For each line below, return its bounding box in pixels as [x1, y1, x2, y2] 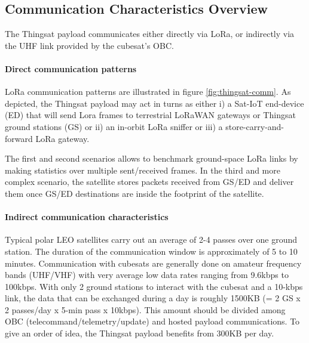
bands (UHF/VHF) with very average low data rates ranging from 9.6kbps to [5, 268, 289, 281]
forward [5, 132, 33, 144]
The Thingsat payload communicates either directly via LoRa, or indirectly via [5, 27, 295, 40]
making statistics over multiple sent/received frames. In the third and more [5, 163, 280, 176]
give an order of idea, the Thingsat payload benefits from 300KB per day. [5, 327, 274, 339]
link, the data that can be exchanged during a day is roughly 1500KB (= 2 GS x [5, 292, 301, 304]
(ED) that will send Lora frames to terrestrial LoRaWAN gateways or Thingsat [5, 109, 296, 121]
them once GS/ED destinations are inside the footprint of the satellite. [5, 187, 264, 199]
